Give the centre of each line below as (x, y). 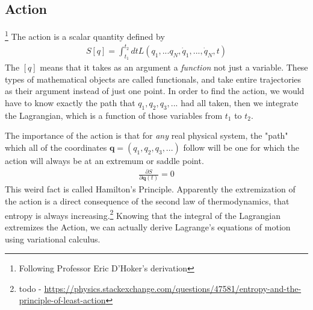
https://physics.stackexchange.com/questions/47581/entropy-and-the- (173, 288)
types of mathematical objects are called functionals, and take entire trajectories (153, 79)
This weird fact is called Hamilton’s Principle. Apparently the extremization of (150, 189)
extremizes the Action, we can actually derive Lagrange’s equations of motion (148, 226)
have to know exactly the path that (70, 102)
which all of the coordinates (56, 147)
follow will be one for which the (241, 147)
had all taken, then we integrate (240, 102)
